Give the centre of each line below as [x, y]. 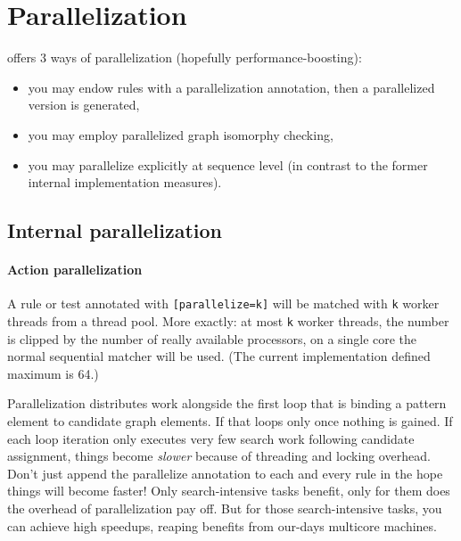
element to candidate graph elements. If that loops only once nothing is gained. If [230, 420]
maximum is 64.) [53, 373]
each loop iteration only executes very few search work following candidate [211, 438]
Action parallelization [75, 270]
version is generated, [84, 105]
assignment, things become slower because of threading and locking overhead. [219, 456]
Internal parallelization [115, 230]
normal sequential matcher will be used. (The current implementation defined [219, 356]
